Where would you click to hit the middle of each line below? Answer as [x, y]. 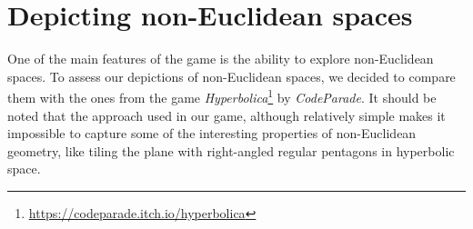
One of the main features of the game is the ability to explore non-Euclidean [221, 59]
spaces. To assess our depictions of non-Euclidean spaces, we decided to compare [231, 76]
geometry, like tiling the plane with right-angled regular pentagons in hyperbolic [231, 150]
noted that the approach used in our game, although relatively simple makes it [226, 115]
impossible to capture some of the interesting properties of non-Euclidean [212, 133]
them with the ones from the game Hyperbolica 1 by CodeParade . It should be [222, 96]
